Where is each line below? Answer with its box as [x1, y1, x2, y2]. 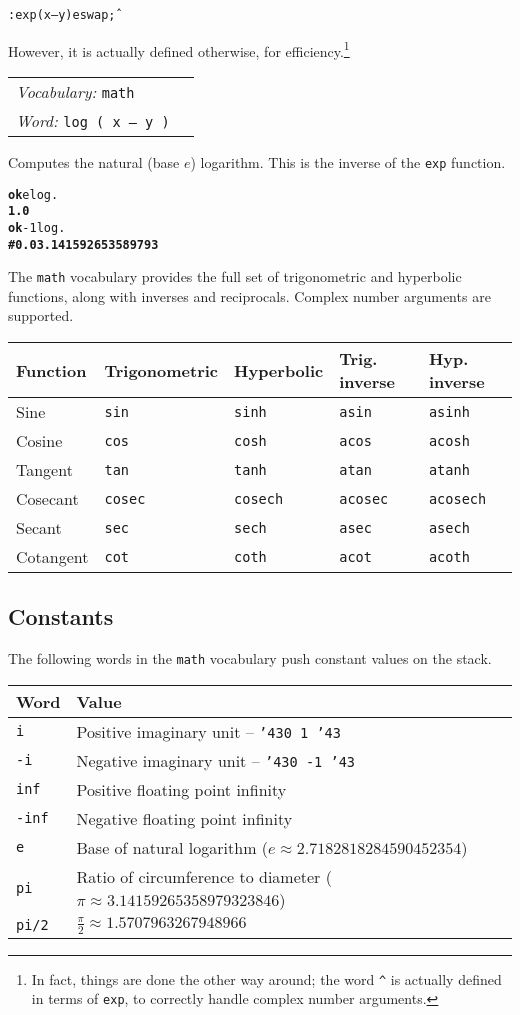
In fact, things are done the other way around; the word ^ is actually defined [31, 968, 502, 989]
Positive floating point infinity [76, 777, 287, 801]
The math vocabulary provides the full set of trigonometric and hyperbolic [8, 266, 462, 287]
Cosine [16, 429, 63, 453]
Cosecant [16, 487, 79, 511]
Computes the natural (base [8, 151, 180, 172]
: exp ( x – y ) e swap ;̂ [8, 8, 116, 22]
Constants [8, 601, 114, 632]
